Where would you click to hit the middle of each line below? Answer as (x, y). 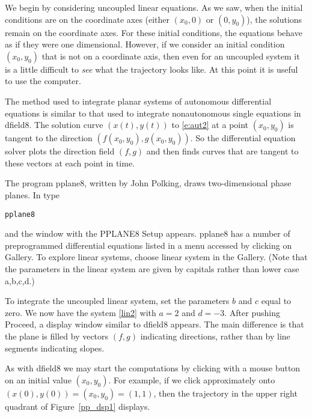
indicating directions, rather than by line (215, 336)
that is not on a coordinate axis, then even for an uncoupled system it (171, 56)
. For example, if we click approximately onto (192, 379)
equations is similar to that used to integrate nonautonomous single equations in (153, 113)
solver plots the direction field (60, 151)
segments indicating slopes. (55, 348)
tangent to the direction (49, 138)
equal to (276, 301)
